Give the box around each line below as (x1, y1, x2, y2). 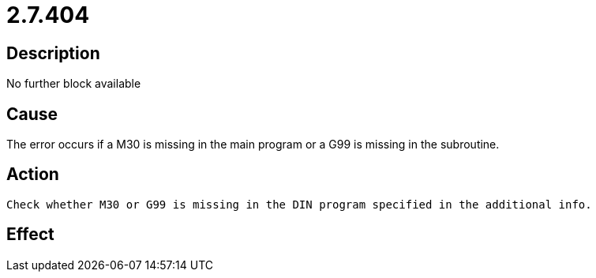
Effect (6, 224, 54, 245)
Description (6, 43, 100, 63)
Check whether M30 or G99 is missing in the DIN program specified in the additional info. (6, 197, 592, 211)
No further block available (6, 77, 141, 91)
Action (6, 164, 59, 185)
